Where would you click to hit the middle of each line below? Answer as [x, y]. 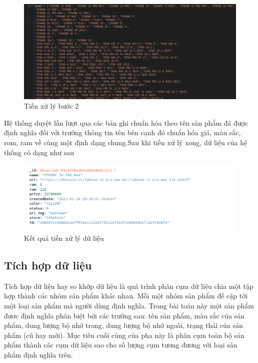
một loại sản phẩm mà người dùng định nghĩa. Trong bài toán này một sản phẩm [129, 306]
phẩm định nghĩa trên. [38, 355]
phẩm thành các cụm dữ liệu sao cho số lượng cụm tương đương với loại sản [121, 345]
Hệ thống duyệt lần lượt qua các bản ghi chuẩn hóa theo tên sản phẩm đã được [126, 122]
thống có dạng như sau [39, 152]
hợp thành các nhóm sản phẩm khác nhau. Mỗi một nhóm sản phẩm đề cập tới [126, 296]
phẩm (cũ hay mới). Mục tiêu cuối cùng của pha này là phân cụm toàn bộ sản [124, 335]
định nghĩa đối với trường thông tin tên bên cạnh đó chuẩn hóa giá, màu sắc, [122, 132]
